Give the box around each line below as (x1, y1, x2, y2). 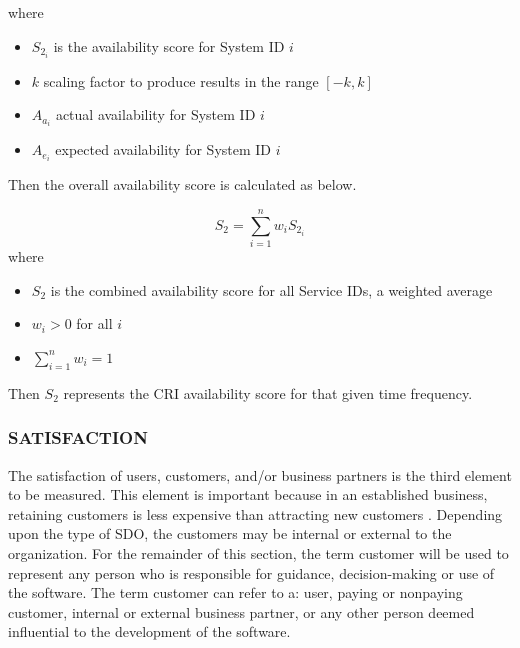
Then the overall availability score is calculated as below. (8, 174, 357, 195)
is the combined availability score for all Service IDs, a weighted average (50, 279, 493, 300)
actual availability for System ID (55, 104, 256, 125)
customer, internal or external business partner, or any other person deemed (8, 601, 475, 622)
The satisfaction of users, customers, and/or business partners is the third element (8, 464, 512, 485)
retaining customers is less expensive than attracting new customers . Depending (8, 503, 503, 524)
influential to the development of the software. (8, 621, 291, 642)
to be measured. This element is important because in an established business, (8, 484, 488, 505)
